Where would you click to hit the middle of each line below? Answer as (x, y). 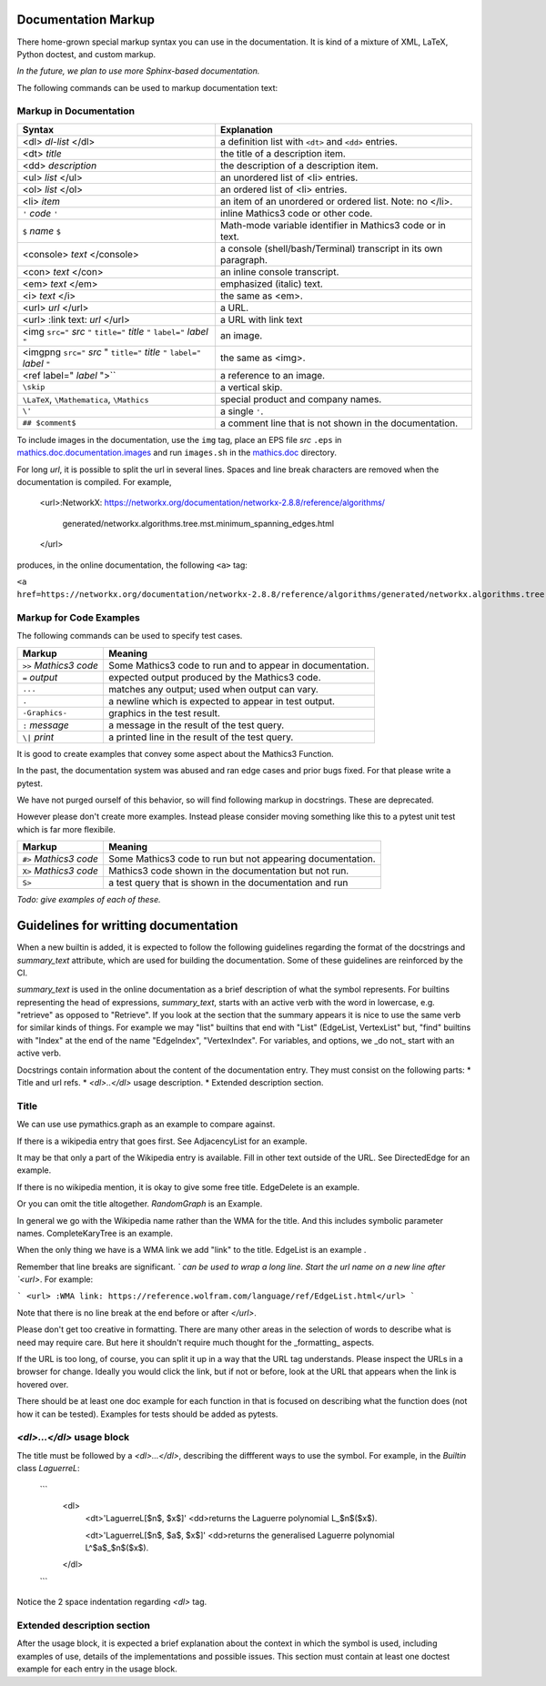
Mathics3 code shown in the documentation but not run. (228, 871)
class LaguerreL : (48, 1469)
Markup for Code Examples (78, 618)
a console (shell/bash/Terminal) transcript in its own (331, 248)
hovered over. (43, 1384)
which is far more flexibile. (66, 829)
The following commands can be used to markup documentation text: (147, 87)
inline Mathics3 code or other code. (296, 213)
